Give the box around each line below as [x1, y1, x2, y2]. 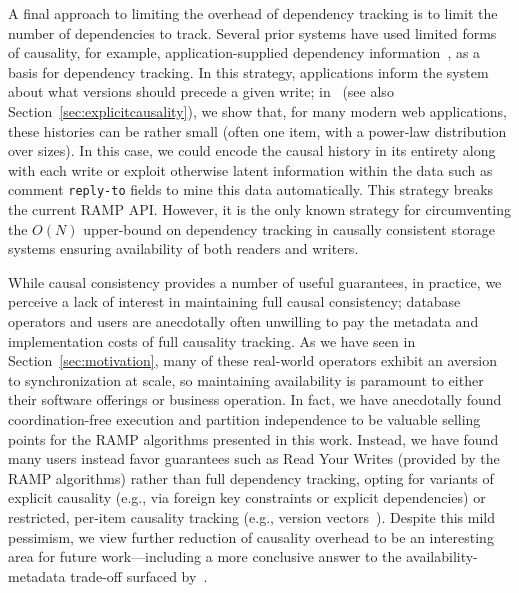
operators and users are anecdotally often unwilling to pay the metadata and [8, 310, 479, 331]
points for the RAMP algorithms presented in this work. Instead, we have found [8, 428, 499, 449]
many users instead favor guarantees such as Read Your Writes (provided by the [8, 448, 500, 469]
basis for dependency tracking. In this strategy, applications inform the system [8, 61, 489, 82]
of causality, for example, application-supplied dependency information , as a [8, 42, 481, 63]
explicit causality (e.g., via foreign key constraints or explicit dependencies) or [8, 487, 486, 508]
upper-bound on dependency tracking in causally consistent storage [83, 218, 496, 239]
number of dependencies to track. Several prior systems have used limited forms [8, 22, 497, 43]
